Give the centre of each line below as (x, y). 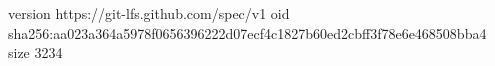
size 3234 (35, 52)
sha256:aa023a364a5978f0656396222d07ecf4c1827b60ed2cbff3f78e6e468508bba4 (247, 32)
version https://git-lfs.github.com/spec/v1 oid (149, 13)
